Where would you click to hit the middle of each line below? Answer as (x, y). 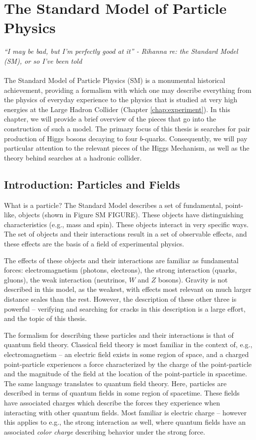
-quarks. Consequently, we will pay (195, 138)
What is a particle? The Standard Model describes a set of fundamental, (113, 205)
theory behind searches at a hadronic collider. (73, 157)
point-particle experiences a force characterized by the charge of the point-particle (128, 364)
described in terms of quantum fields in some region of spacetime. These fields (122, 393)
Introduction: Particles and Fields (92, 184)
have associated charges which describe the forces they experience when (112, 402)
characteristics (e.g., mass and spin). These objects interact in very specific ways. (126, 224)
